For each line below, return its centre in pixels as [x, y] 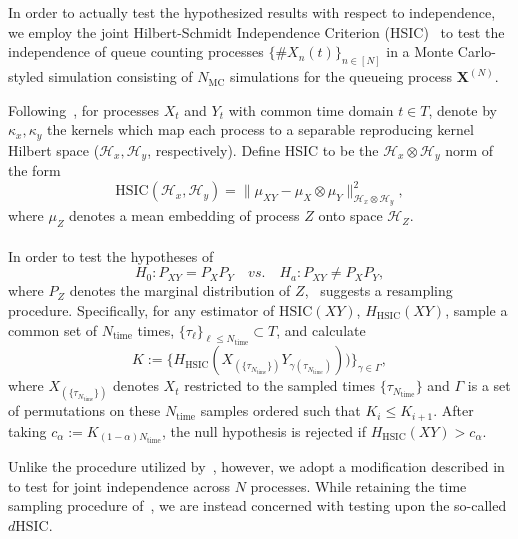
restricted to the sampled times [280, 385]
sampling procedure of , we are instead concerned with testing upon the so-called [257, 505]
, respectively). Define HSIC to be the [263, 149]
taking [27, 430]
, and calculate [321, 329]
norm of [469, 149]
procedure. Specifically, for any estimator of [141, 310]
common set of [53, 329]
